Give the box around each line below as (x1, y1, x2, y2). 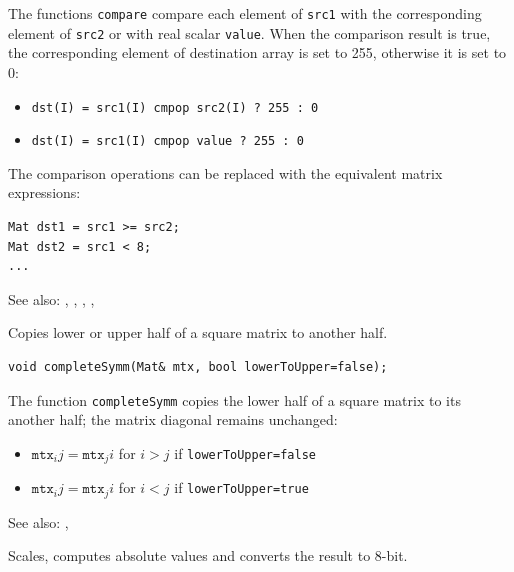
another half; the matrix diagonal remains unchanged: (8, 409, 338, 430)
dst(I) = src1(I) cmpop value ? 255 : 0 (31, 134, 304, 149)
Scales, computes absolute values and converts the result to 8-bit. (8, 545, 408, 566)
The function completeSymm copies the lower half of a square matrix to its (8, 389, 461, 410)
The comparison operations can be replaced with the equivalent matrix (8, 162, 443, 183)
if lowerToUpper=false (174, 442, 316, 463)
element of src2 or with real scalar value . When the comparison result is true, (8, 22, 491, 43)
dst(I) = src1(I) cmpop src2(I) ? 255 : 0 (31, 100, 319, 115)
